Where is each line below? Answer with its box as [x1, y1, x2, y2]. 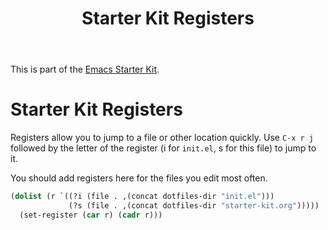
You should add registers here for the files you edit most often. [10, 172, 268, 184]
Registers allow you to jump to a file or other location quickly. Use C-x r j [10, 132, 314, 144]
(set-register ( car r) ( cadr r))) [19, 210, 163, 220]
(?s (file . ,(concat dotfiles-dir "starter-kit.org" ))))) [68, 201, 320, 211]
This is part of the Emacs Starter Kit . [10, 63, 160, 76]
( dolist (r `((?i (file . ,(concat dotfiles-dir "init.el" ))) [10, 192, 275, 202]
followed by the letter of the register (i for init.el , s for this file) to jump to [10, 142, 317, 154]
